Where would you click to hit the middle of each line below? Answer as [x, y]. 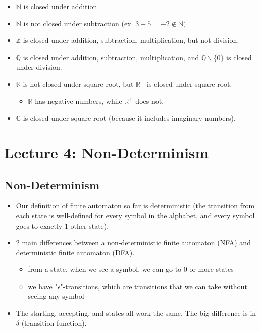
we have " [43, 286]
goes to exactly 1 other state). [62, 225]
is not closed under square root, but [78, 84]
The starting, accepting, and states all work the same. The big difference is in [136, 313]
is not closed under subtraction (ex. [78, 23]
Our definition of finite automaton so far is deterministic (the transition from [135, 206]
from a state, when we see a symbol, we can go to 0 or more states [131, 269]
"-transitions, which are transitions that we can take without [154, 286]
